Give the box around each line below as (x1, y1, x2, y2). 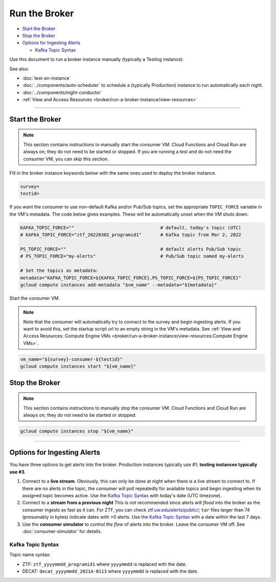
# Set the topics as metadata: (20, 268, 99, 273)
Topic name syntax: (9, 552, 51, 558)
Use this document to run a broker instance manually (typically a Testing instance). (9, 56, 184, 62)
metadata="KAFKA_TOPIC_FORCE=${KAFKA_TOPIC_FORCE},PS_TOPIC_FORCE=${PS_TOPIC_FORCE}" (20, 275, 241, 281)
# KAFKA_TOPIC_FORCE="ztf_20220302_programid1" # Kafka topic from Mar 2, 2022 (20, 232, 241, 238)
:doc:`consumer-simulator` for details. (22, 528, 102, 534)
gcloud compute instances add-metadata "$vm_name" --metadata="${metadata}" (20, 282, 217, 288)
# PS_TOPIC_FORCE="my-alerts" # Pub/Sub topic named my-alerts (20, 253, 244, 259)
